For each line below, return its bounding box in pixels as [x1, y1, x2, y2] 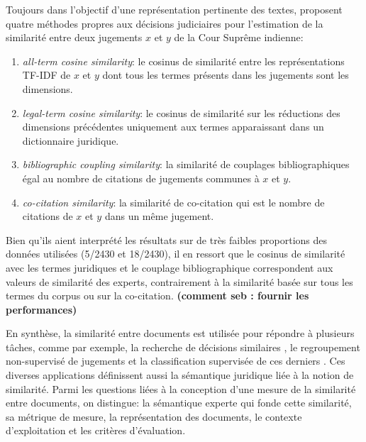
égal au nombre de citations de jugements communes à [22, 170, 260, 185]
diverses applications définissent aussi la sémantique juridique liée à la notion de [6, 368, 354, 382]
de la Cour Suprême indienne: [174, 30, 304, 45]
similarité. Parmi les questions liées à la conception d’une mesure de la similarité [6, 381, 356, 396]
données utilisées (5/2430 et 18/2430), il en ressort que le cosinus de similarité [6, 246, 345, 261]
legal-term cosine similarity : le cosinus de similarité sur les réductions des [22, 105, 340, 120]
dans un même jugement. [104, 209, 214, 223]
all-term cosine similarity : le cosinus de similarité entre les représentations [22, 53, 345, 68]
